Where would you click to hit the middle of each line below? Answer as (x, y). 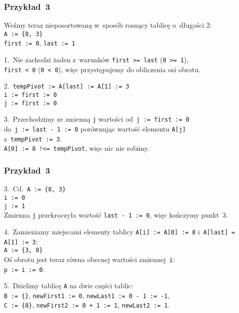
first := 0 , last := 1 (40, 43)
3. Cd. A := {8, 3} (35, 189)
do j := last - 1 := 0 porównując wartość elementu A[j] (95, 129)
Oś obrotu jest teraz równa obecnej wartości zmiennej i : (89, 259)
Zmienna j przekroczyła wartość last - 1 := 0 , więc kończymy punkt (112, 215)
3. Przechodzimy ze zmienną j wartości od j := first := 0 (97, 119)
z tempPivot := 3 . (33, 138)
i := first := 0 (31, 95)
